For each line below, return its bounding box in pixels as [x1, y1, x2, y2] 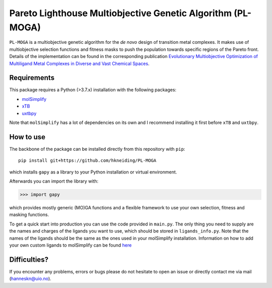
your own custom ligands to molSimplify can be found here [9, 242, 132, 248]
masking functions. [9, 212, 49, 218]
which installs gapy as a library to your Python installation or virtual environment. [9, 169, 177, 175]
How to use [9, 133, 45, 141]
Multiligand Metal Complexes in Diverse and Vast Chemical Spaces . [9, 61, 150, 67]
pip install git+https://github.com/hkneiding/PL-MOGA [18, 158, 157, 163]
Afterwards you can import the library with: [9, 178, 99, 184]
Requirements [9, 74, 55, 82]
